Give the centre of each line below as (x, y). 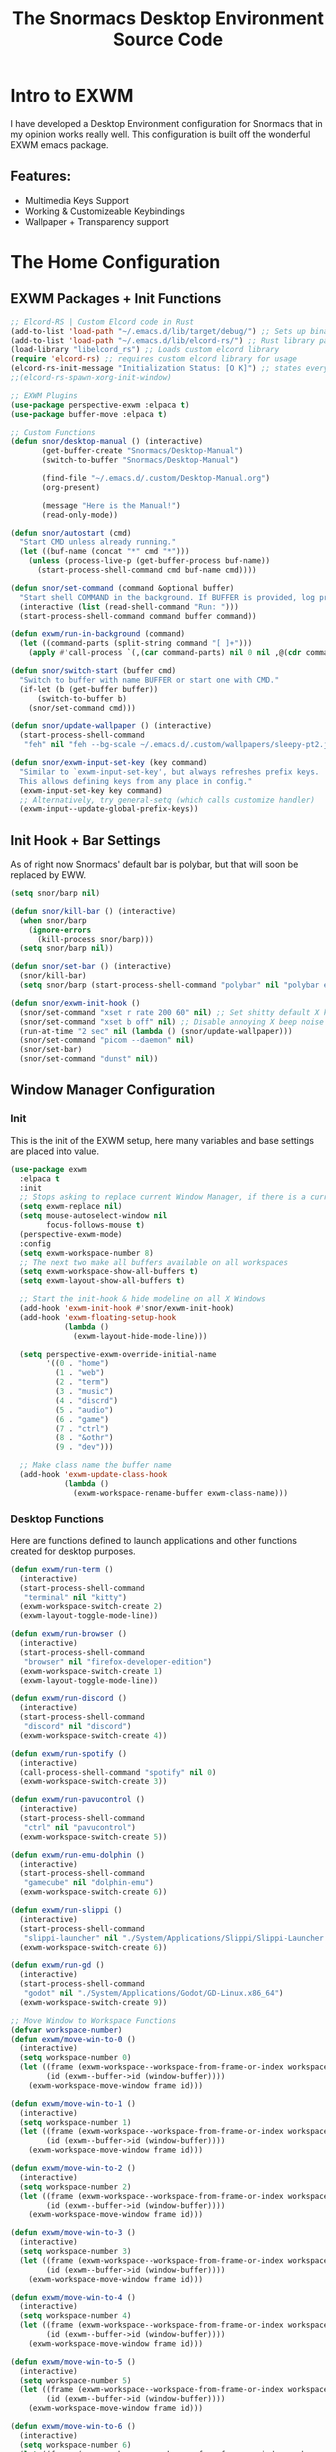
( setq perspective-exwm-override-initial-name (118, 1354)
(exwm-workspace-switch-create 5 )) (93, 1837)
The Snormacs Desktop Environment (168, 18)
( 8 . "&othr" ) (84, 1438)
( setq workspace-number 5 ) (75, 2380)
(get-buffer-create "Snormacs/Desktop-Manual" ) (142, 451)
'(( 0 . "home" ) (78, 1363)
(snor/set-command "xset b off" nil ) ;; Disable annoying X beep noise (172, 1022)
